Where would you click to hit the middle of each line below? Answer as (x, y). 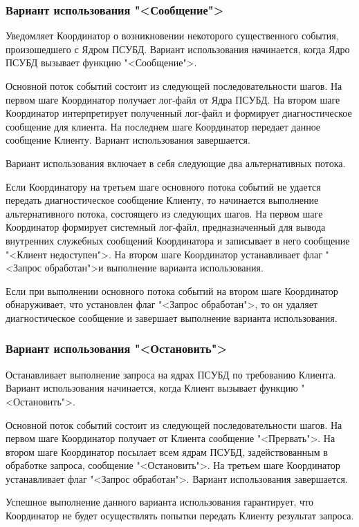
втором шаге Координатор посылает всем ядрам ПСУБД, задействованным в (167, 451)
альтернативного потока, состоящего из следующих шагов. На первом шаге (164, 213)
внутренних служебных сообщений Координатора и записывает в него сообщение (178, 240)
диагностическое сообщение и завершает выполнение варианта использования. (172, 317)
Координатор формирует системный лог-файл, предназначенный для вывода (166, 227)
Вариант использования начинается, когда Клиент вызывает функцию (152, 388)
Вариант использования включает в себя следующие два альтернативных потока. (176, 163)
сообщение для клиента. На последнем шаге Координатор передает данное (163, 126)
